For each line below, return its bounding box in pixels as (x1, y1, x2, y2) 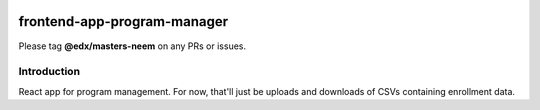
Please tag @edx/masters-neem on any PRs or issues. (18, 40, 247, 52)
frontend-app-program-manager (18, 13, 229, 30)
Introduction (18, 65, 80, 79)
